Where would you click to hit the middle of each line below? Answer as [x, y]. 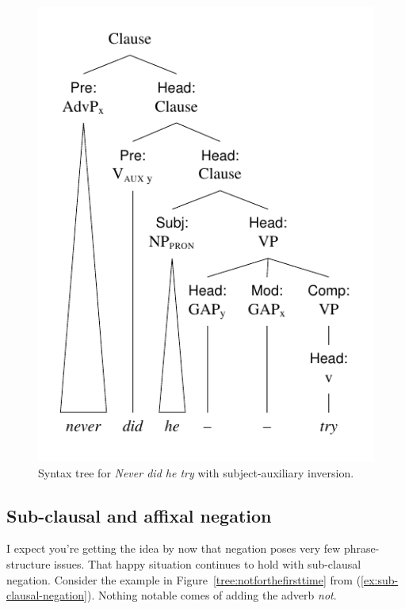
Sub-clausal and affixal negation [139, 515]
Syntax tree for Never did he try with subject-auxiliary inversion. [196, 472]
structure [29, 563]
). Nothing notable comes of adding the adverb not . [212, 595]
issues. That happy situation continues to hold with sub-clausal [208, 563]
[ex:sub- [380, 579]
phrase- [362, 548]
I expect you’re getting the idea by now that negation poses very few [174, 548]
